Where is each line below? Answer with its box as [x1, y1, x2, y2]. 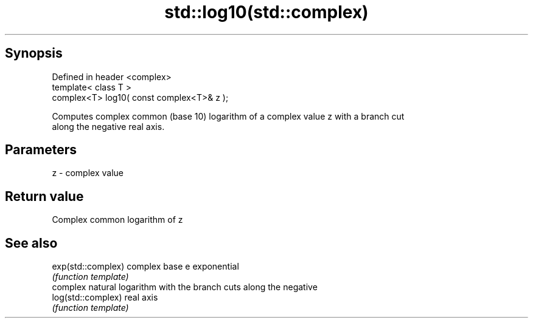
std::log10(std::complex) [164, 2, 369, 22]
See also [5, 235, 58, 251]
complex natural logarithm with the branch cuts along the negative [52, 282, 318, 293]
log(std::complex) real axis [52, 292, 158, 303]
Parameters [5, 142, 77, 158]
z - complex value [52, 168, 124, 178]
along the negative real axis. [52, 121, 165, 132]
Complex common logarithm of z [52, 214, 183, 225]
